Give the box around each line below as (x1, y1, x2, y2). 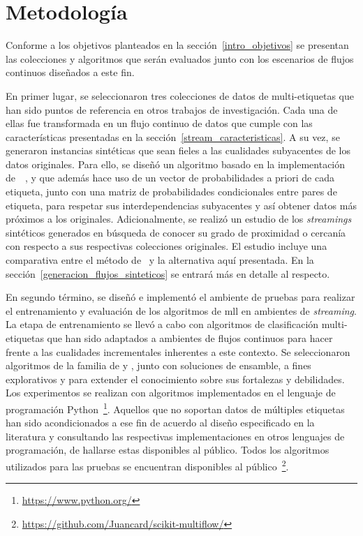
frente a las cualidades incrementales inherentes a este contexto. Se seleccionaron (6, 344, 350, 359)
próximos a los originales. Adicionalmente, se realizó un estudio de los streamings (6, 211, 352, 226)
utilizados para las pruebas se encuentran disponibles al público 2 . (6, 457, 289, 473)
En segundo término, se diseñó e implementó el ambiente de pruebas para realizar (6, 290, 355, 304)
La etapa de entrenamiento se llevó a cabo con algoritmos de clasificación (6, 317, 319, 332)
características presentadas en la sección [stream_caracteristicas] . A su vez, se (6, 129, 340, 144)
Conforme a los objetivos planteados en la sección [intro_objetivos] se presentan (6, 38, 349, 52)
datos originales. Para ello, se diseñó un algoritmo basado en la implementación (6, 156, 346, 171)
